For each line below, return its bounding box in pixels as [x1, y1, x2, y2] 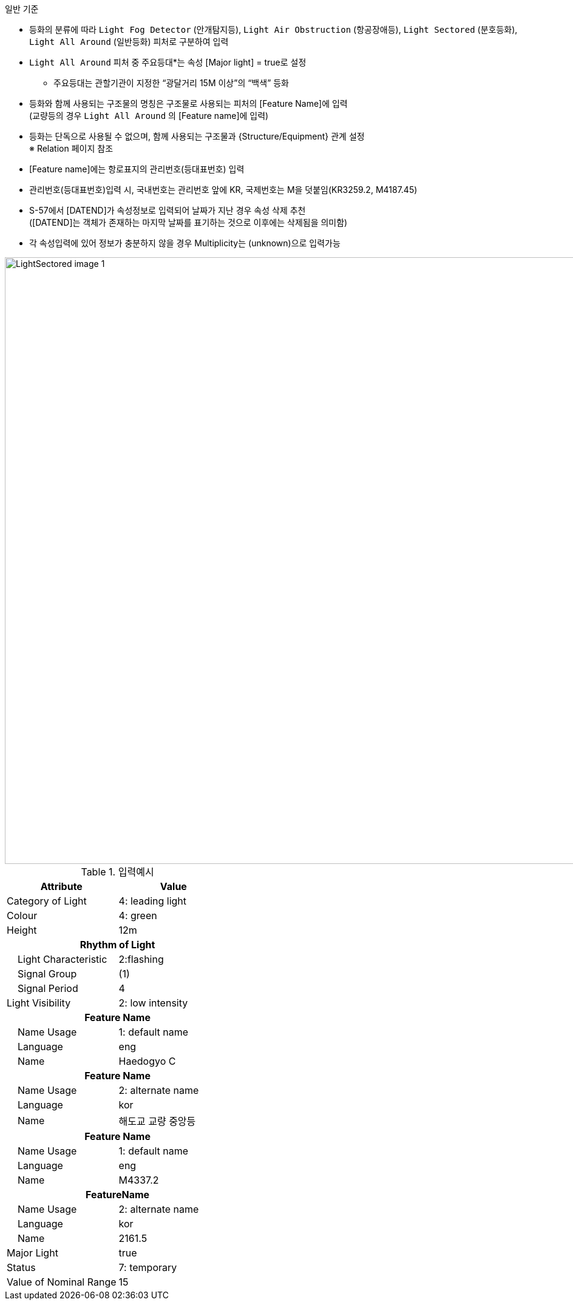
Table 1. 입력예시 [81, 866, 154, 878]
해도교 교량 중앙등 [118, 1115, 196, 1127]
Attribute [40, 880, 83, 892]
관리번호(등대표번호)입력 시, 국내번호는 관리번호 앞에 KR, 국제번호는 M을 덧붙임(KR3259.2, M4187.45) [29, 184, 418, 195]
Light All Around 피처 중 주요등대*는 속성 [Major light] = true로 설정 [29, 57, 307, 67]
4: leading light [118, 895, 187, 907]
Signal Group [18, 968, 77, 980]
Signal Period [18, 982, 78, 994]
